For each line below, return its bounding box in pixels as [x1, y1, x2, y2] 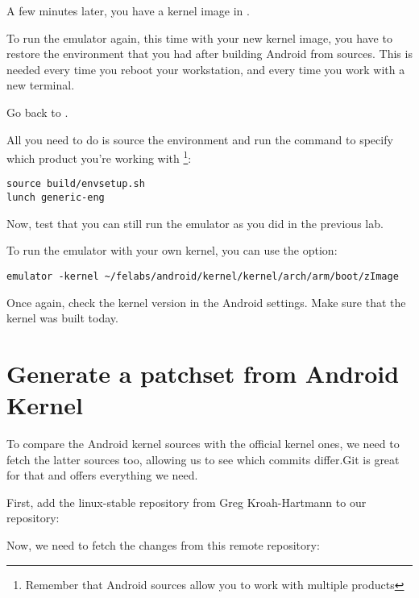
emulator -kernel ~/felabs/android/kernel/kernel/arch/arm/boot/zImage [6, 270, 399, 282]
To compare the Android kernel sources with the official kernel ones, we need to [6, 435, 400, 452]
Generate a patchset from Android [6, 356, 400, 389]
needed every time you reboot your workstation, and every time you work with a [6, 60, 405, 77]
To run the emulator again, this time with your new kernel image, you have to [6, 29, 392, 46]
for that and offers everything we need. [6, 467, 198, 484]
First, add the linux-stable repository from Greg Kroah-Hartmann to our [6, 493, 367, 510]
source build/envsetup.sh [6, 178, 145, 190]
